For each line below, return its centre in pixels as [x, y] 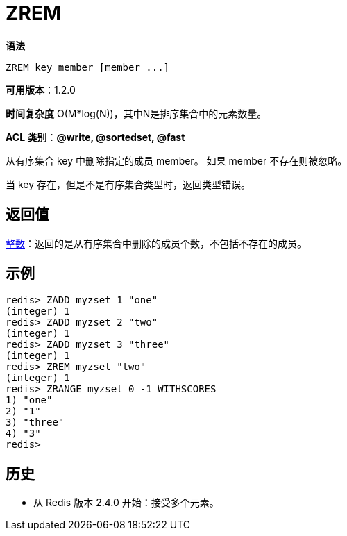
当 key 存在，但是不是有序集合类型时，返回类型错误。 [128, 184]
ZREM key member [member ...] [88, 67]
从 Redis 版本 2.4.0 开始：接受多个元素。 [126, 503]
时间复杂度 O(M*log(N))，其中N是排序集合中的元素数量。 [136, 113]
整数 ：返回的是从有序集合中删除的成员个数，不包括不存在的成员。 [156, 243]
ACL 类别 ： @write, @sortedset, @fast [95, 137]
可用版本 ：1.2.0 [41, 90]
